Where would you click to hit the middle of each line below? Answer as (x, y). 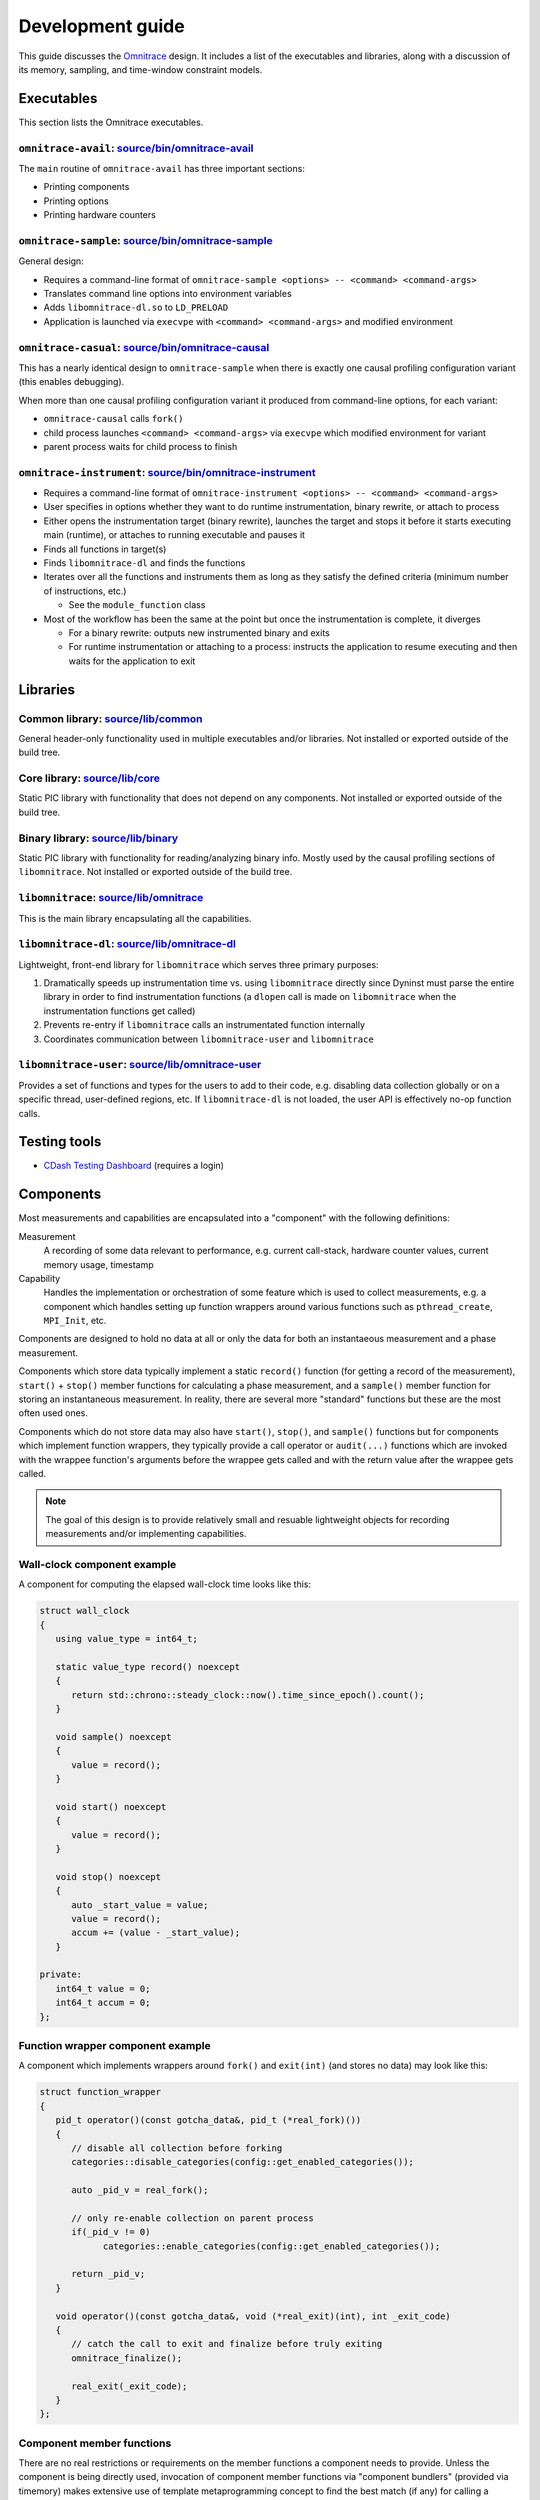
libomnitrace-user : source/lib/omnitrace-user (140, 1065)
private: (61, 1974)
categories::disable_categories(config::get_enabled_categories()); (243, 2162)
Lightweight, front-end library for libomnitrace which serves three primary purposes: (198, 964)
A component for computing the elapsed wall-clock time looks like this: (165, 1584)
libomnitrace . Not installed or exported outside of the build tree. (155, 872)
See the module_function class (137, 605)
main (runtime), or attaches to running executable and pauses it (174, 535)
